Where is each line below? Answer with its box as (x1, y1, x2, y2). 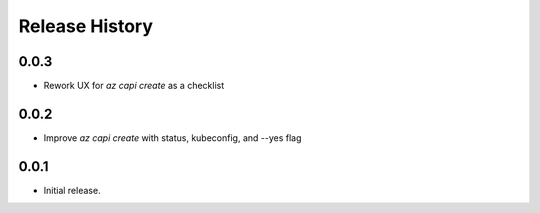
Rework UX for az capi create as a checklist (43, 80, 225, 92)
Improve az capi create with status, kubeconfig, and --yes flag (43, 131, 302, 144)
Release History (18, 15, 154, 37)
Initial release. (43, 184, 101, 196)
